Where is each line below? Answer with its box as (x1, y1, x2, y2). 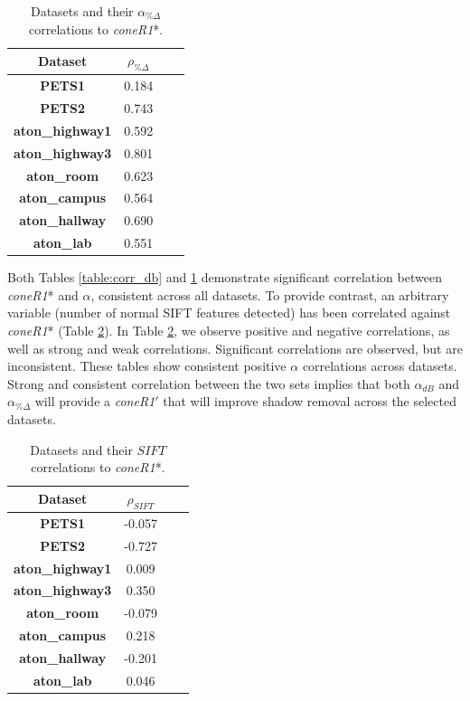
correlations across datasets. (302, 356, 457, 375)
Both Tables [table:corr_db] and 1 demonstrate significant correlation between (7, 268, 442, 287)
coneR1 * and (7, 285, 79, 304)
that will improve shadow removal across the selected (163, 392, 456, 411)
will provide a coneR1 (34, 392, 155, 411)
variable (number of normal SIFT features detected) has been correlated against (7, 303, 451, 322)
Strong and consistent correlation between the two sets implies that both (7, 374, 410, 393)
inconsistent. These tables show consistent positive (7, 356, 287, 375)
